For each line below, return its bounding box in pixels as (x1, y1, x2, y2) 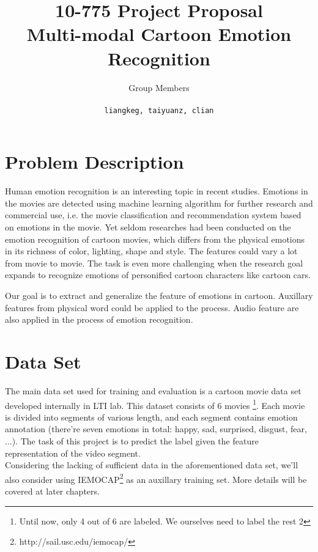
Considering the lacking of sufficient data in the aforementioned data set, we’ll (5, 458, 298, 471)
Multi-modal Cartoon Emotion (26, 21, 292, 46)
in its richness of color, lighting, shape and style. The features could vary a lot (5, 245, 298, 257)
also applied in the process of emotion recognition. (5, 313, 193, 326)
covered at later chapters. (5, 485, 100, 497)
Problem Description (5, 149, 184, 174)
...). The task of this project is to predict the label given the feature (5, 434, 259, 447)
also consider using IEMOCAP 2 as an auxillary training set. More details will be (5, 471, 307, 485)
